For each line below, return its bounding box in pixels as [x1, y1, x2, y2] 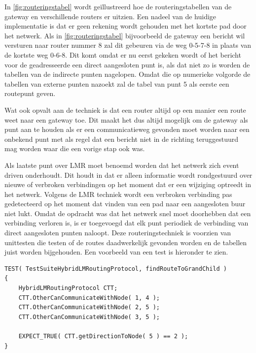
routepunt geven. [4, 88, 56, 98]
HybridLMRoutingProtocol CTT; [18, 285, 118, 292]
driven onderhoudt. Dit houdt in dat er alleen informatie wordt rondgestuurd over [4, 169, 253, 180]
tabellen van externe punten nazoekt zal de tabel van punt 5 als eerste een [4, 78, 229, 89]
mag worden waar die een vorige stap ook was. [4, 143, 145, 154]
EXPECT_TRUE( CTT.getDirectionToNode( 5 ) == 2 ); [18, 333, 188, 340]
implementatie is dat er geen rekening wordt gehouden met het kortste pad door [4, 21, 247, 31]
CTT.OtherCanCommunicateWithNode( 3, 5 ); [18, 313, 160, 321]
